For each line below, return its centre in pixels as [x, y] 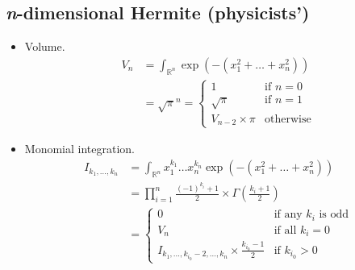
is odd [334, 215]
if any [288, 215]
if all [285, 230]
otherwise [288, 119]
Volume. [45, 46]
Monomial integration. [79, 149]
